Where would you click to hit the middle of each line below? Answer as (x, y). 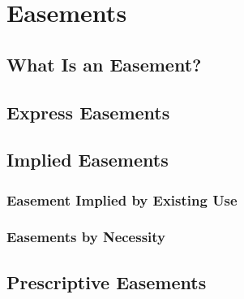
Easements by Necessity (86, 237)
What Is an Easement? (104, 64)
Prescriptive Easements (107, 282)
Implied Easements (88, 160)
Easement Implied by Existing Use (122, 199)
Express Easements (88, 112)
